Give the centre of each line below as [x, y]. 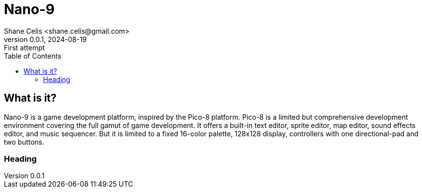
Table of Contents [33, 56]
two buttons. [24, 142]
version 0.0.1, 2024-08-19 [46, 39]
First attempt [24, 47]
